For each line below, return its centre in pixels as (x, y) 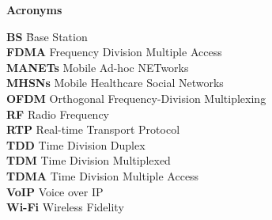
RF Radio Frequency (58, 114)
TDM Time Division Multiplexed (89, 160)
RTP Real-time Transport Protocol (93, 129)
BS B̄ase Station (47, 36)
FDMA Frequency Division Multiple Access (114, 52)
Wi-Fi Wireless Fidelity (65, 207)
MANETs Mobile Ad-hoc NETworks (98, 67)
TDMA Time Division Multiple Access (103, 175)
